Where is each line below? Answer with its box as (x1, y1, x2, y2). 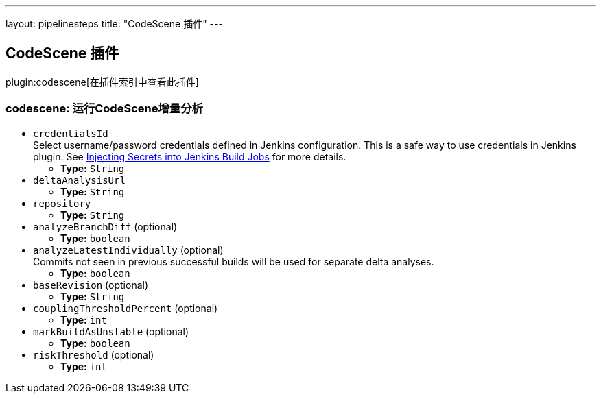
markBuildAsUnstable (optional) (33, 325, 189, 337)
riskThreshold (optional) (33, 348, 154, 361)
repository (33, 197, 91, 209)
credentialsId (33, 128, 108, 139)
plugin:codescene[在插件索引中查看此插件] (5, 75, 199, 88)
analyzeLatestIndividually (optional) (33, 243, 224, 256)
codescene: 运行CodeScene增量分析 (5, 101, 203, 116)
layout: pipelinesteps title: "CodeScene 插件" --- (5, 18, 223, 29)
